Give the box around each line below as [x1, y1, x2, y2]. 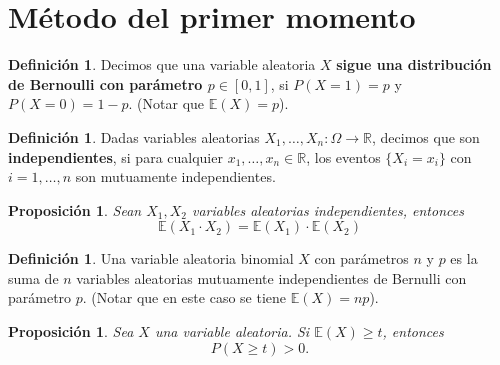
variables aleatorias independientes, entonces [191, 199, 464, 220]
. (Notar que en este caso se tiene [82, 287, 287, 308]
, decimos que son [371, 126, 480, 147]
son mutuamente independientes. [75, 166, 276, 187]
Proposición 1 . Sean [8, 199, 142, 220]
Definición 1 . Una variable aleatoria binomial [8, 248, 294, 269]
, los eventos [306, 146, 381, 167]
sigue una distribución [336, 54, 492, 75]
